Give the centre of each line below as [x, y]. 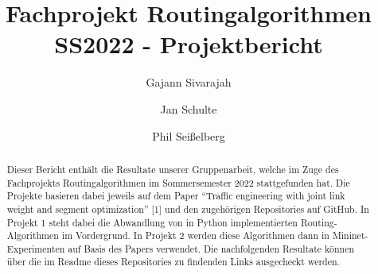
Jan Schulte [189, 108]
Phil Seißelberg [189, 135]
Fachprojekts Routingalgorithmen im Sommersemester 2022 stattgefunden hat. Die [178, 182]
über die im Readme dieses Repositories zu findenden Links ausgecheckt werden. [173, 262]
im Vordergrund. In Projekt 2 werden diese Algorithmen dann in [195, 235]
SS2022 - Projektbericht [189, 44]
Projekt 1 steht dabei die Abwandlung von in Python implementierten [152, 222]
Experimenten [36, 248]
